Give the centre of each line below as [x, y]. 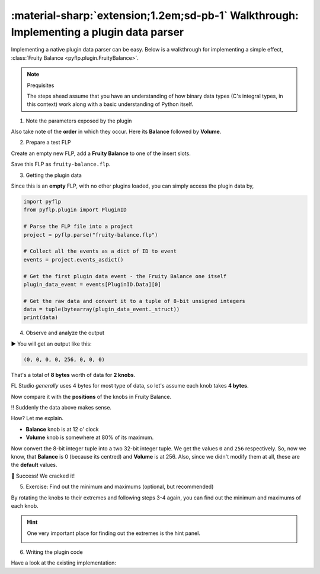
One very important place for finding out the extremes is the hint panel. [114, 533]
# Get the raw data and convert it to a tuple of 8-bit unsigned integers [135, 301]
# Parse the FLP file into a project [78, 227]
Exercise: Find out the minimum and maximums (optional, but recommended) [120, 487]
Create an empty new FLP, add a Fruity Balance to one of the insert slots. [101, 153]
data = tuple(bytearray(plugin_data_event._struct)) [102, 309]
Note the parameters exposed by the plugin [79, 121]
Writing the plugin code [54, 552]
